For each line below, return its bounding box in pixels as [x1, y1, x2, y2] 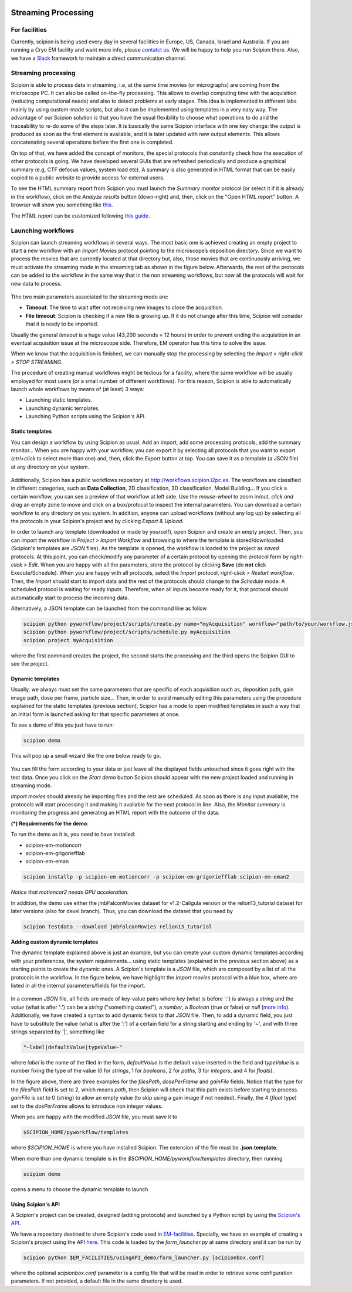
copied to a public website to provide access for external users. [11, 174, 165, 181]
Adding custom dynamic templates [11, 938, 99, 945]
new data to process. [11, 280, 62, 287]
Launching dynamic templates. [25, 405, 100, 412]
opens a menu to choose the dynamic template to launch [11, 1185, 149, 1193]
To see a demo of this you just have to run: [11, 721, 114, 728]
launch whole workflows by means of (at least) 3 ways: [11, 385, 144, 392]
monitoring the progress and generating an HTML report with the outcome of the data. [11, 809, 220, 816]
